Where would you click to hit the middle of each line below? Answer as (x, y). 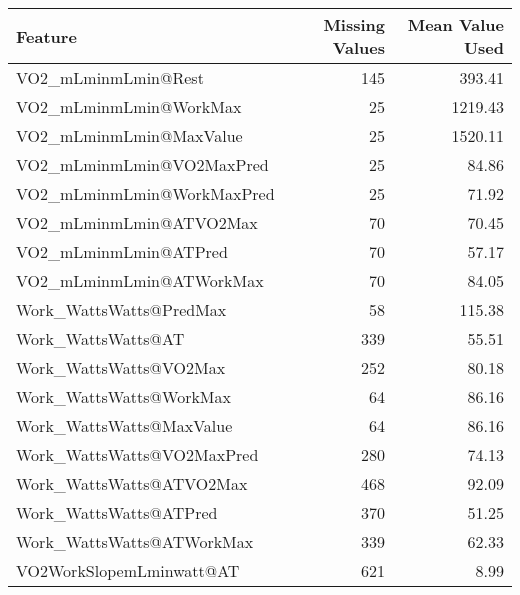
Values (359, 47)
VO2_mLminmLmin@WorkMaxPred (145, 193)
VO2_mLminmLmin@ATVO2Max (137, 222)
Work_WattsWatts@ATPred (117, 512)
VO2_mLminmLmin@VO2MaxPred (142, 164)
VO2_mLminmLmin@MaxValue (129, 135)
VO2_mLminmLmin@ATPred (122, 251)
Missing (354, 24)
